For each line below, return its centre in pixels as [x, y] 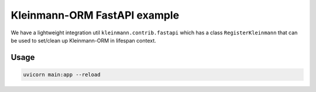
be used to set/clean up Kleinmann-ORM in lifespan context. [83, 40]
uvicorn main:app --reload [62, 75]
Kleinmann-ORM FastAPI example [95, 15]
